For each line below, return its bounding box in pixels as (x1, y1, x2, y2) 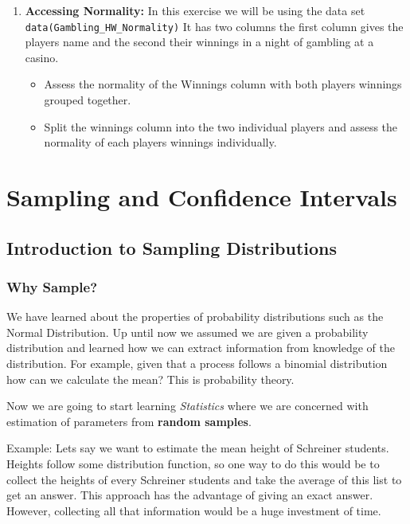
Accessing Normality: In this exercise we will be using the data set (25, 2, 365, 18)
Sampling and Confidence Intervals (6, 181, 397, 213)
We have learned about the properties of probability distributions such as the (6, 308, 384, 325)
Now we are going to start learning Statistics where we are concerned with (6, 397, 369, 414)
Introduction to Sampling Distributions (6, 235, 338, 260)
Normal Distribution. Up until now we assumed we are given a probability (6, 323, 369, 340)
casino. (25, 49, 59, 65)
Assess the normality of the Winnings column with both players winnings (44, 76, 402, 92)
